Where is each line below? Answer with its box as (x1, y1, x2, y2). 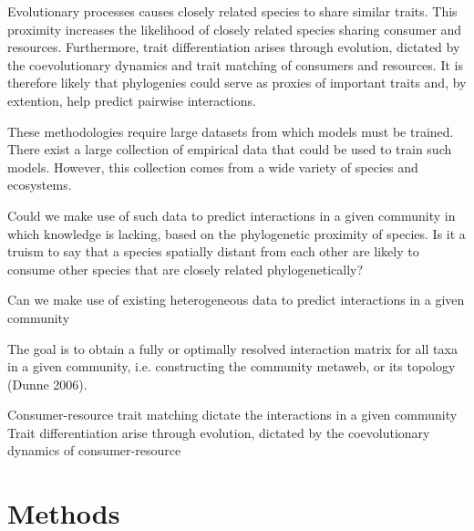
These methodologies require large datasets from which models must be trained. (7, 121, 454, 141)
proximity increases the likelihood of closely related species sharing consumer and (7, 19, 462, 38)
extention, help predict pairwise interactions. (7, 90, 256, 109)
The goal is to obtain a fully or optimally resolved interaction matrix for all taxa (7, 338, 458, 358)
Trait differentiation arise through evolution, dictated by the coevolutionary (7, 422, 430, 442)
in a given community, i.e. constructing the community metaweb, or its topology (7, 357, 456, 376)
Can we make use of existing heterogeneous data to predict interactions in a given (7, 290, 465, 309)
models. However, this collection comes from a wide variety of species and (7, 157, 418, 176)
